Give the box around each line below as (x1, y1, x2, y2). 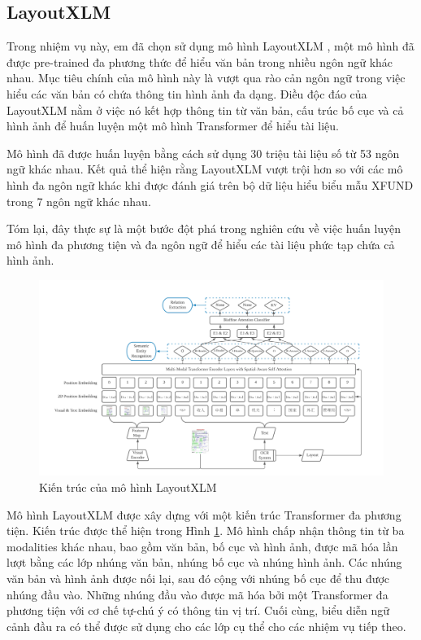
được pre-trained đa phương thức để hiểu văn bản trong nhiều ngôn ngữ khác (7, 53, 393, 70)
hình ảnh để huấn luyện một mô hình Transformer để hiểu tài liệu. (7, 117, 339, 134)
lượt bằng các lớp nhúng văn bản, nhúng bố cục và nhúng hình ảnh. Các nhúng (7, 554, 402, 571)
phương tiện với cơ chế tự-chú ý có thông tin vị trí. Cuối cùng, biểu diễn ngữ (7, 602, 390, 619)
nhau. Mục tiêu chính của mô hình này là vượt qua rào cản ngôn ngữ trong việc (7, 69, 406, 86)
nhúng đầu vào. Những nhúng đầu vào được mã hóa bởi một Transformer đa (7, 585, 388, 603)
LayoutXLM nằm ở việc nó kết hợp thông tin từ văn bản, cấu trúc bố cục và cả (7, 101, 404, 118)
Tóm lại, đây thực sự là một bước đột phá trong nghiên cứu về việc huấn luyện (7, 220, 401, 237)
